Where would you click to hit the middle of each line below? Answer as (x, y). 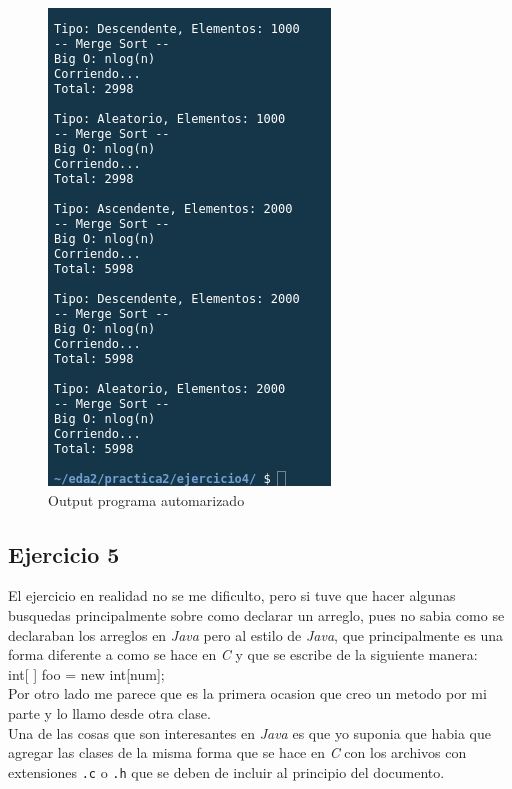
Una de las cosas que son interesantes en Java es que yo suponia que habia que (249, 732)
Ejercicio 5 (64, 553)
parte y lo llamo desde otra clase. (109, 712)
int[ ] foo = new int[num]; (86, 673)
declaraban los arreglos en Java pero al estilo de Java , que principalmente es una (255, 634)
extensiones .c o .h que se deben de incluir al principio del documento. (226, 771)
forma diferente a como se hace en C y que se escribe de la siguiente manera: (243, 654)
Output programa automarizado (146, 499)
